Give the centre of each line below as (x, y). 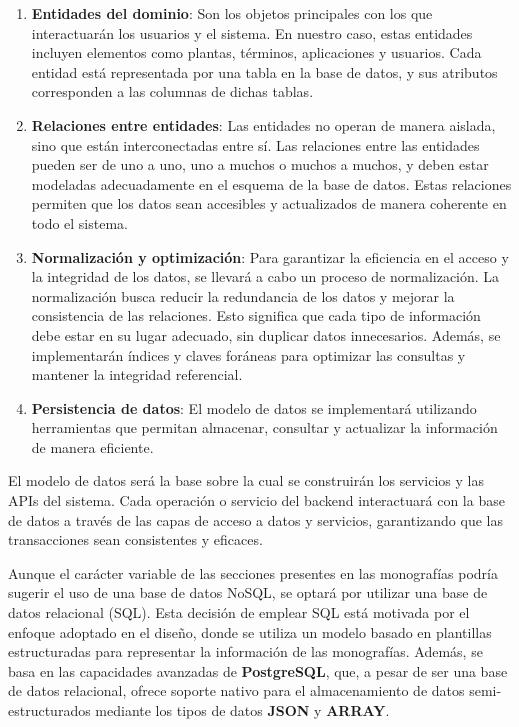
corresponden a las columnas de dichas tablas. (172, 91)
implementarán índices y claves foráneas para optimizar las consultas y (248, 354)
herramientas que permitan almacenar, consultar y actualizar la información (264, 427)
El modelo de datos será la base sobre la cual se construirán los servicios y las (246, 480)
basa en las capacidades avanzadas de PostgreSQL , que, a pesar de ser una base (258, 670)
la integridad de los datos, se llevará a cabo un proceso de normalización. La (265, 276)
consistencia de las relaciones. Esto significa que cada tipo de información (256, 315)
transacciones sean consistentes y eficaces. (135, 539)
